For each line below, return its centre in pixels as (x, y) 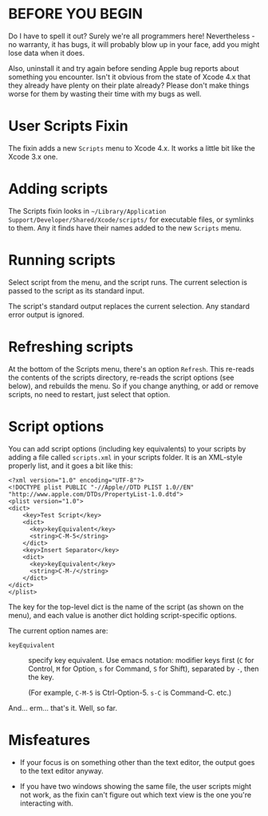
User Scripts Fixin (69, 126)
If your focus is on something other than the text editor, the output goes (137, 762)
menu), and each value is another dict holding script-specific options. (122, 615)
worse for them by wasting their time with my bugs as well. (105, 93)
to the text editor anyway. (61, 771)
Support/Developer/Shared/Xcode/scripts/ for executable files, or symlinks (131, 219)
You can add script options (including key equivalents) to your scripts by (127, 448)
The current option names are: (58, 630)
